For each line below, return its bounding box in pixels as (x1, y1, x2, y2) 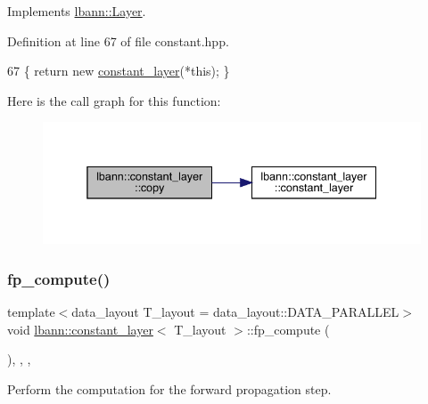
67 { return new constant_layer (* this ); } (7, 61, 230, 80)
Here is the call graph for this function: (7, 91, 221, 109)
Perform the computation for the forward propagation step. (7, 380, 332, 399)
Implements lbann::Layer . (7, 2, 146, 20)
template (7, 303, 55, 321)
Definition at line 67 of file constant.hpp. (7, 31, 229, 50)
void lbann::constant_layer (7, 319, 153, 338)
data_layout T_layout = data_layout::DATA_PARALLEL (71, 303, 399, 321)
